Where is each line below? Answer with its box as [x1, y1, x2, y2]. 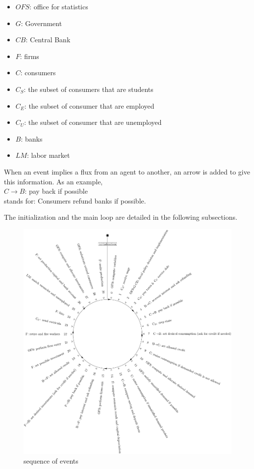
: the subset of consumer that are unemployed [24, 117, 162, 127]
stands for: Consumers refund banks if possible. [4, 195, 146, 205]
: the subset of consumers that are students [24, 84, 153, 94]
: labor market [26, 150, 70, 160]
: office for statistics [29, 1, 88, 11]
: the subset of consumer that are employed [24, 100, 154, 111]
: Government [21, 18, 62, 28]
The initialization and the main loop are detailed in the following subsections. [4, 212, 237, 222]
